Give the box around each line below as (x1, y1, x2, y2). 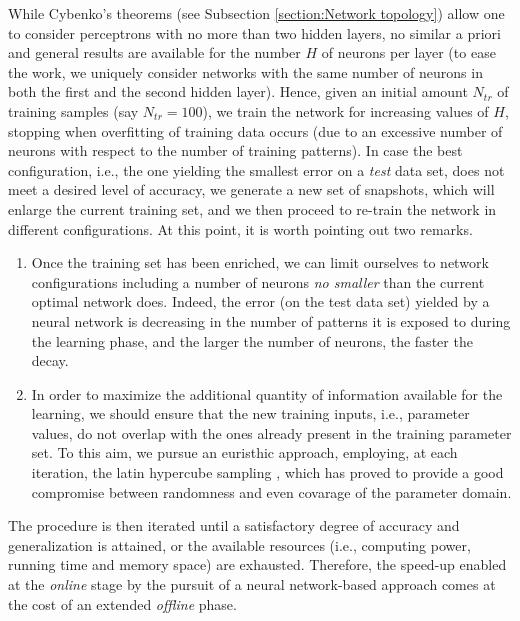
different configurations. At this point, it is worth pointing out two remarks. (8, 218, 473, 239)
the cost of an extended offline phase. (8, 593, 237, 614)
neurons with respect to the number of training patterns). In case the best (8, 140, 463, 161)
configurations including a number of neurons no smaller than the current (31, 271, 485, 292)
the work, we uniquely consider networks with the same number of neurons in (8, 61, 483, 82)
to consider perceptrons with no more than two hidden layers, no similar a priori (8, 22, 501, 43)
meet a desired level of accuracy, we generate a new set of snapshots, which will (8, 179, 495, 200)
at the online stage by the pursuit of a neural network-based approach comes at (8, 574, 496, 595)
